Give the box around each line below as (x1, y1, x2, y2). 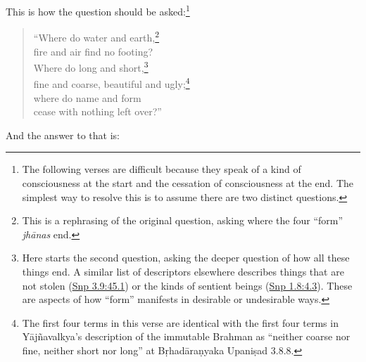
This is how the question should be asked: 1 (6, 2, 190, 18)
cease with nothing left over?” (33, 104, 162, 119)
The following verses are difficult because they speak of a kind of (22, 162, 301, 176)
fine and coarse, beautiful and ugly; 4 (33, 75, 190, 91)
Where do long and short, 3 (33, 58, 149, 75)
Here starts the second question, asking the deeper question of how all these (22, 250, 350, 265)
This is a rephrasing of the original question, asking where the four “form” (22, 213, 343, 228)
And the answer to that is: (6, 127, 120, 142)
